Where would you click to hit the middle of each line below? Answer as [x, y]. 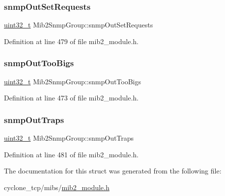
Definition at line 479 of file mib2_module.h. [71, 41]
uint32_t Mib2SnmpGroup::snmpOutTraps [69, 138]
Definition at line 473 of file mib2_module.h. [71, 98]
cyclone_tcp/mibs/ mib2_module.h [57, 187]
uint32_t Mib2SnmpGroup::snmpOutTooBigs [73, 81]
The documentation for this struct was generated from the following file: [113, 171]
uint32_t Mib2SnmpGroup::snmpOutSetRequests [79, 25]
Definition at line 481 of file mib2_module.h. [71, 154]
